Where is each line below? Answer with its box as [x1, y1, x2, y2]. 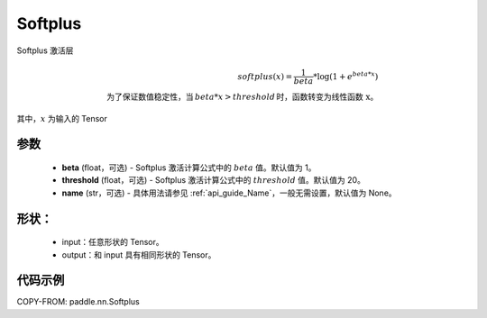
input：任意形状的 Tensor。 [61, 237, 164, 248]
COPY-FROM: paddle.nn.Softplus [16, 296, 140, 307]
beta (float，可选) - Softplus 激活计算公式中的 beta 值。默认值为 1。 [61, 162, 317, 173]
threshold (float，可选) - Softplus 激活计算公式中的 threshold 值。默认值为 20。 [61, 175, 365, 186]
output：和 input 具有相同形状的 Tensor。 [61, 249, 216, 260]
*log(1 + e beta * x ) [312, 69, 379, 81]
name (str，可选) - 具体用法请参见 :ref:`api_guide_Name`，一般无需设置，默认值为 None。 [61, 187, 397, 198]
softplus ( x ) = [237, 71, 293, 81]
